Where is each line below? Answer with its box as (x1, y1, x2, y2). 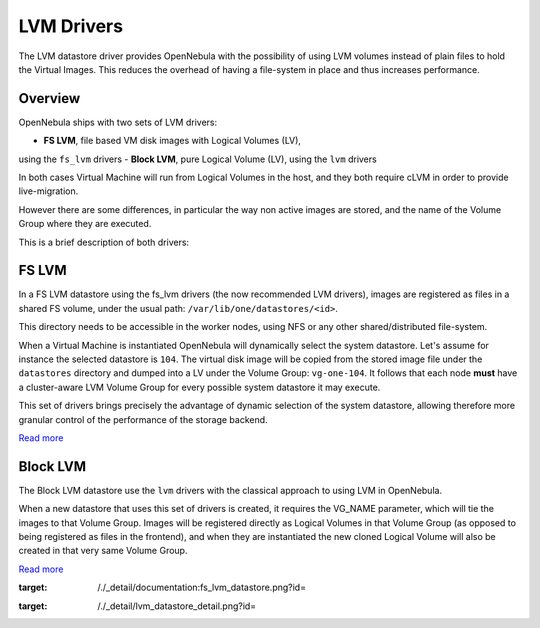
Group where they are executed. (18, 218, 152, 230)
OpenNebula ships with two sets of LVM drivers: (18, 116, 218, 128)
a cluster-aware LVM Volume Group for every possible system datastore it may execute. (18, 381, 381, 393)
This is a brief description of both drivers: (18, 236, 190, 248)
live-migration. (18, 185, 79, 197)
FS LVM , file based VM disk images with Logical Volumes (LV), (43, 135, 302, 147)
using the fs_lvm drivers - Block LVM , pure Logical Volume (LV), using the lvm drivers (18, 153, 377, 165)
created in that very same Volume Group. (18, 545, 188, 557)
